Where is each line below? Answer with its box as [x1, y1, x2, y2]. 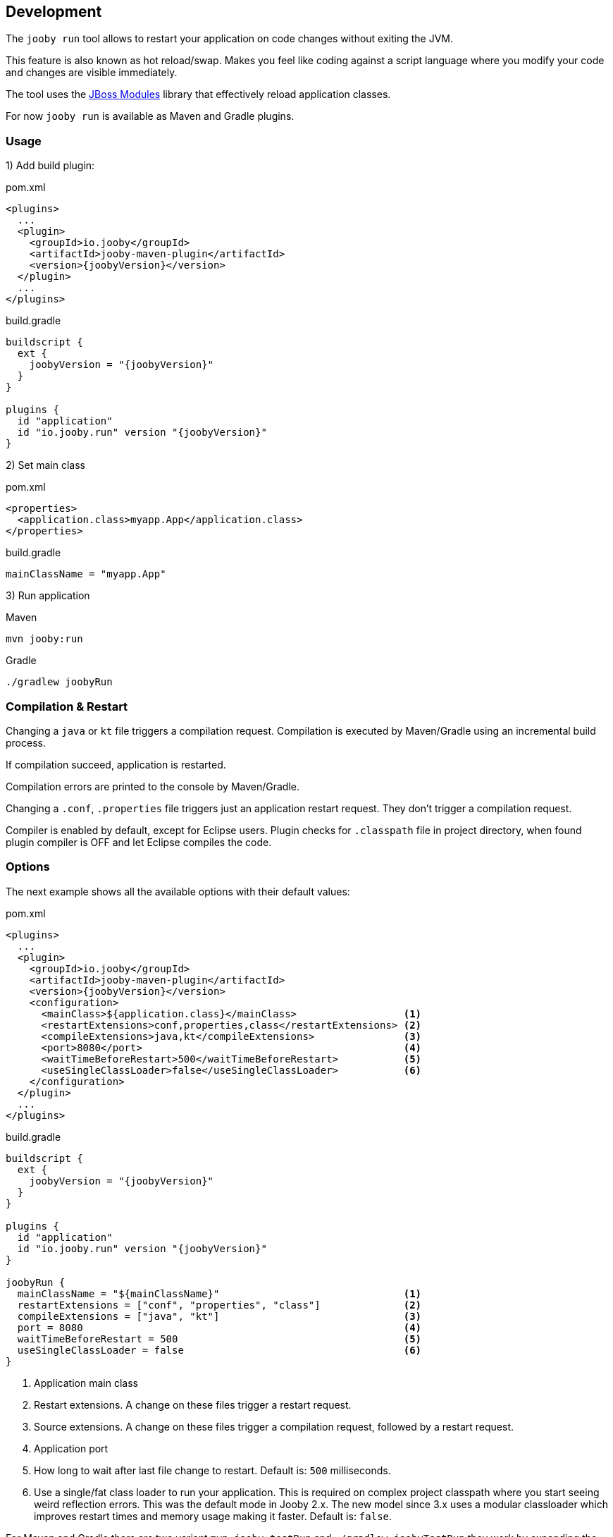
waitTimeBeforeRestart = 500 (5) [17, 1333, 422, 1345]
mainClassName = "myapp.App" [6, 568, 166, 580]
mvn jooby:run [6, 633, 83, 645]
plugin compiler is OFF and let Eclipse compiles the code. [6, 835, 272, 848]
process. [6, 736, 46, 749]
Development [6, 3, 102, 20]
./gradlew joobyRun [6, 676, 113, 688]
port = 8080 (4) [17, 1321, 422, 1333]
